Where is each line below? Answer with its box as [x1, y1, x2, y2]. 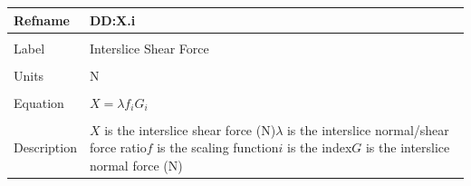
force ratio [89, 138, 147, 157]
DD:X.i [89, 10, 136, 29]
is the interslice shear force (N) [104, 120, 276, 139]
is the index [287, 138, 352, 157]
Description [14, 138, 77, 157]
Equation [14, 93, 64, 112]
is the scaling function [157, 138, 279, 157]
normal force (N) [89, 156, 183, 175]
